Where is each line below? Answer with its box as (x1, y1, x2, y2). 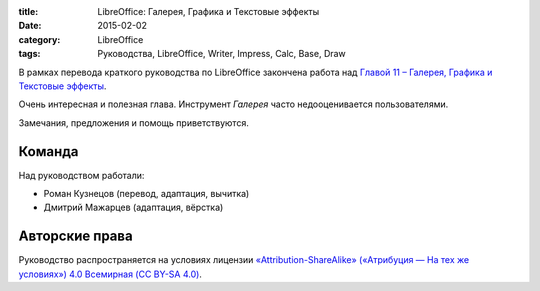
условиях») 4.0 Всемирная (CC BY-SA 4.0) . (18, 268, 202, 280)
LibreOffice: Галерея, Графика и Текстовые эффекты (97, 6, 320, 17)
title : (18, 6, 39, 17)
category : (18, 33, 61, 45)
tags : (18, 48, 41, 60)
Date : (18, 20, 42, 32)
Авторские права (18, 228, 134, 245)
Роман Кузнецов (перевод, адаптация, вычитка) (43, 188, 250, 200)
